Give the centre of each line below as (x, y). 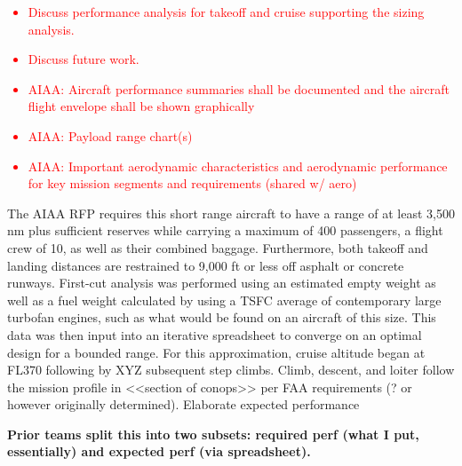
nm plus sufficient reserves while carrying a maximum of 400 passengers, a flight (225, 230)
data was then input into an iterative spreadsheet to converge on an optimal (215, 334)
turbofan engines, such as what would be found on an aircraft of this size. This (222, 317)
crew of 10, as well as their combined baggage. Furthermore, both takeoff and (218, 247)
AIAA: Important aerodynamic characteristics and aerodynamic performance (238, 166)
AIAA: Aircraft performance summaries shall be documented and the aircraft (239, 88)
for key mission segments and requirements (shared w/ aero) (192, 183)
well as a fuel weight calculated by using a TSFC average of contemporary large (224, 300)
